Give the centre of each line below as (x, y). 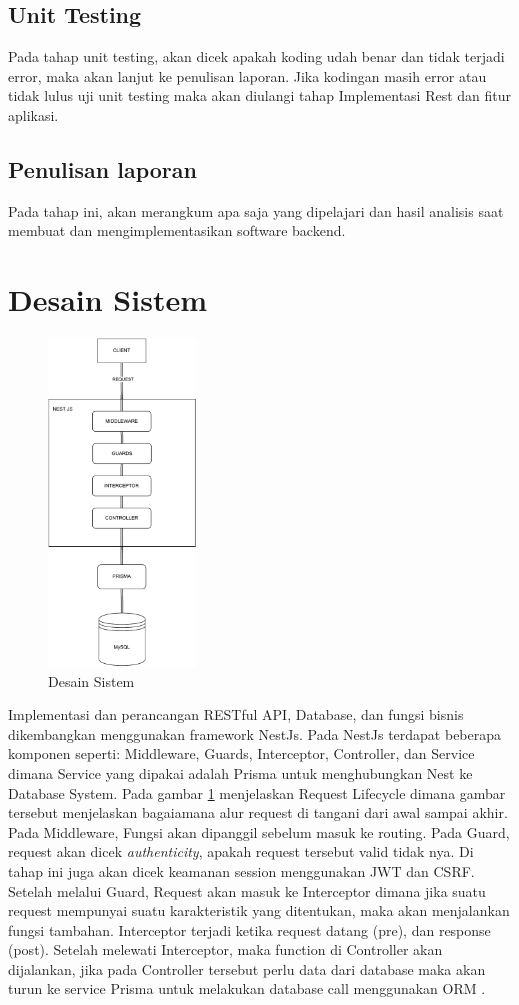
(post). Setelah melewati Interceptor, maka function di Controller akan (225, 949)
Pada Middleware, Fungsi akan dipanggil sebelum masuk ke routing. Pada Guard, (259, 831)
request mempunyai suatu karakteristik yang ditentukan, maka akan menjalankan (259, 910)
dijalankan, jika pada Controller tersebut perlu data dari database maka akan (247, 968)
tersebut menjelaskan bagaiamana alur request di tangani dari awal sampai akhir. (258, 812)
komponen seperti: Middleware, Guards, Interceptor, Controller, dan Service (241, 753)
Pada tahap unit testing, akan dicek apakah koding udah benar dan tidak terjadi (256, 56)
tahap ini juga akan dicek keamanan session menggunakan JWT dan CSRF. (241, 870)
